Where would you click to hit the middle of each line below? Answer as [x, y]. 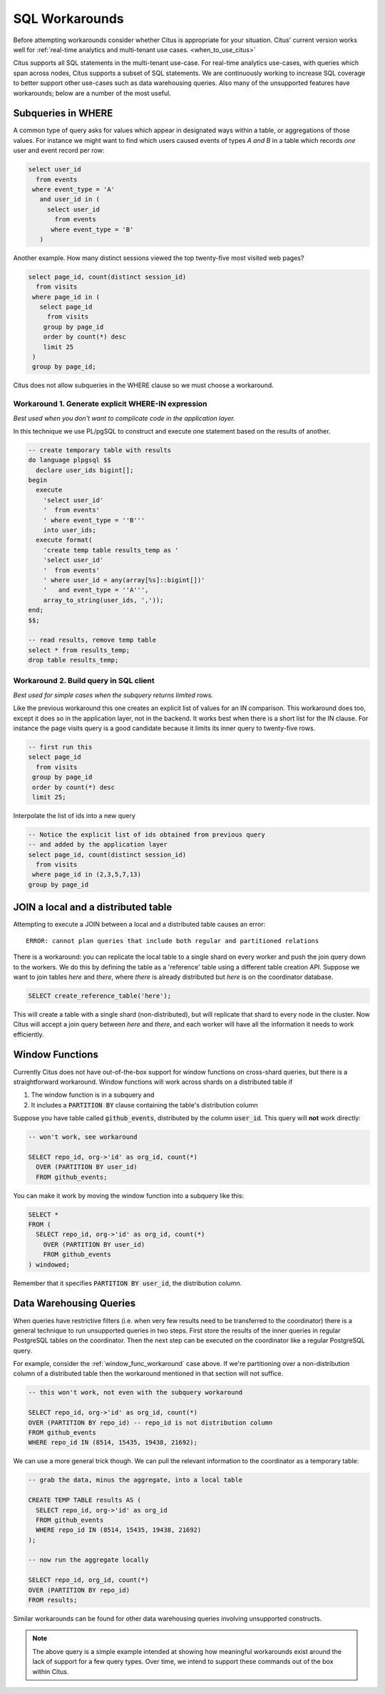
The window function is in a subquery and [93, 1095]
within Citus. [51, 1671]
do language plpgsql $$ [70, 460]
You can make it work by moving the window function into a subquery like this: [129, 1195]
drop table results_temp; [73, 660]
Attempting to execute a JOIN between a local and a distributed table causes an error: [139, 925]
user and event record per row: [59, 151]
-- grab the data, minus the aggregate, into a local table [135, 1480]
